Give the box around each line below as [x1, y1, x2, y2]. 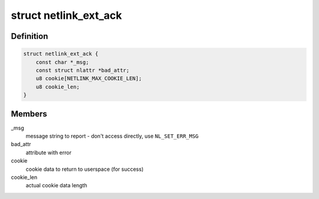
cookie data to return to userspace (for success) [25, 165, 144, 173]
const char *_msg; [35, 59, 89, 65]
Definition [11, 31, 48, 41]
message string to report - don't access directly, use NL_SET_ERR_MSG [25, 132, 199, 140]
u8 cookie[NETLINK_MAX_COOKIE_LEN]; [35, 75, 142, 82]
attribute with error [25, 149, 72, 156]
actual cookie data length [25, 182, 88, 189]
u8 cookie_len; [35, 83, 80, 90]
